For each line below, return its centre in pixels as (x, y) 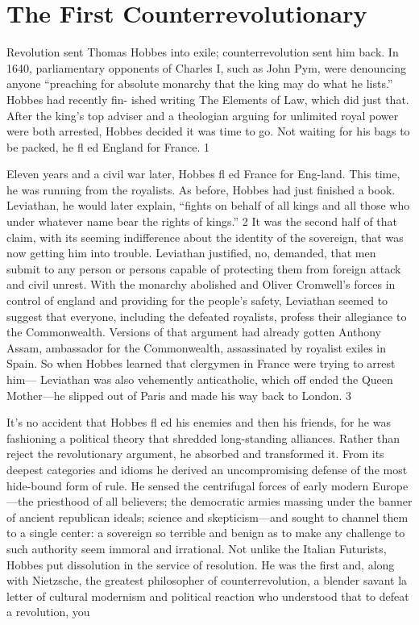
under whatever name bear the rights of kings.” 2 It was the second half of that (202, 221)
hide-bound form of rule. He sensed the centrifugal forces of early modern (188, 485)
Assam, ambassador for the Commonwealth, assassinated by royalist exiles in (197, 347)
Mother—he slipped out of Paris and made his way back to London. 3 (179, 395)
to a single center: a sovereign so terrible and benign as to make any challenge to (206, 533)
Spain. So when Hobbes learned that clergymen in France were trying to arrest (201, 363)
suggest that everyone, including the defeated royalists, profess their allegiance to (207, 316)
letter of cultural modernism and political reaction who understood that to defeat (208, 596)
